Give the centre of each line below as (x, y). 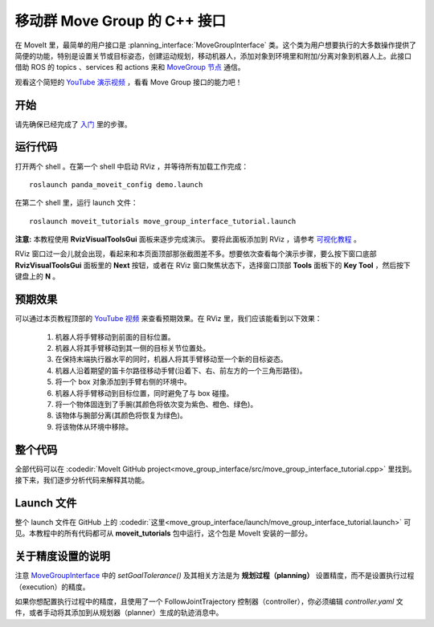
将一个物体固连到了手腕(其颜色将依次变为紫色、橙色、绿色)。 (156, 404)
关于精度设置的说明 (62, 557)
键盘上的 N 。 (37, 276)
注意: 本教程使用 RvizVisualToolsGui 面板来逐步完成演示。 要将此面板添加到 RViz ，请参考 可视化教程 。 (188, 239)
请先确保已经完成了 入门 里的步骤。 (73, 124)
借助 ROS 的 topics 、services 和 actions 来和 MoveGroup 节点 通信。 (130, 67)
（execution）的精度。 (52, 587)
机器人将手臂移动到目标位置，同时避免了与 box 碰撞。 (144, 393)
